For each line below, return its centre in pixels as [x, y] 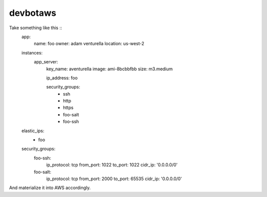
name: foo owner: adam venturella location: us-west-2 [89, 44]
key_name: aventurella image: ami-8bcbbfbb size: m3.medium [110, 69]
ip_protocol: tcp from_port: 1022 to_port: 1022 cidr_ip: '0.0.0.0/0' [112, 165]
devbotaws [33, 13]
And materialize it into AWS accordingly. [50, 188]
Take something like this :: [36, 28]
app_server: [46, 62]
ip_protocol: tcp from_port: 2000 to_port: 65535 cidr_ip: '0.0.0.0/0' [114, 179]
